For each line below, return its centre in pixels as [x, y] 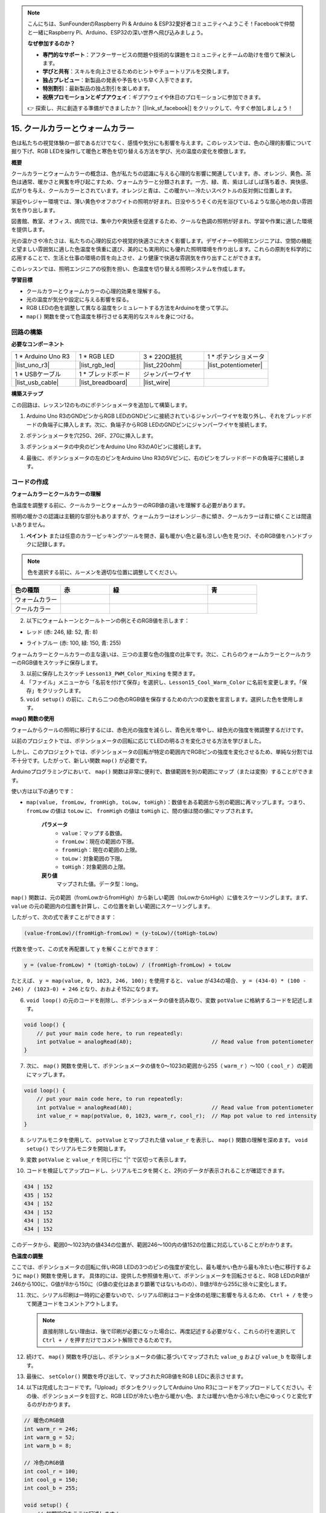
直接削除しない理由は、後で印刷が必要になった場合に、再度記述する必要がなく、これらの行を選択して [169, 1331]
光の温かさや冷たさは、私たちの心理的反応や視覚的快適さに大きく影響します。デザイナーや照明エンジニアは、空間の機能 [161, 241]
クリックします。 [63, 691]
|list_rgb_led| [97, 365]
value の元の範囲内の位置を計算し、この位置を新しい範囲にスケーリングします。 [112, 906]
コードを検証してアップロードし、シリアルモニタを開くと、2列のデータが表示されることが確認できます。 [157, 1170]
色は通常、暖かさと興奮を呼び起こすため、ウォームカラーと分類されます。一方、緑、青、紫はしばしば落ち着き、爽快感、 [161, 182]
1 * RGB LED [97, 356]
